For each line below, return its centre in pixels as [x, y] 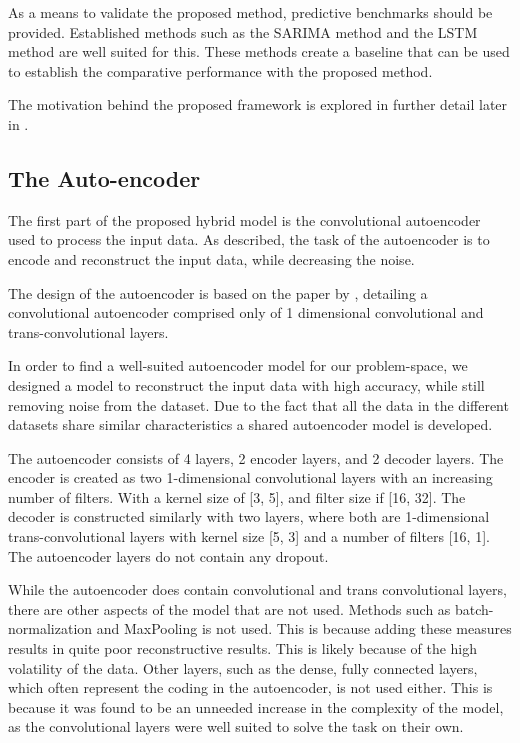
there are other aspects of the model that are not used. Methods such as [229, 608]
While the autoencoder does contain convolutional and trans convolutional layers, [257, 589]
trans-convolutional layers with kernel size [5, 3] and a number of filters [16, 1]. [249, 536]
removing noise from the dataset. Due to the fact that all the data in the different [258, 404]
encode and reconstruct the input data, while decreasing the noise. [211, 258]
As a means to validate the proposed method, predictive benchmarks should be [250, 12]
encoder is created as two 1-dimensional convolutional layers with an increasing [250, 477]
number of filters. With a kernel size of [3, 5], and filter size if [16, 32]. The [237, 496]
